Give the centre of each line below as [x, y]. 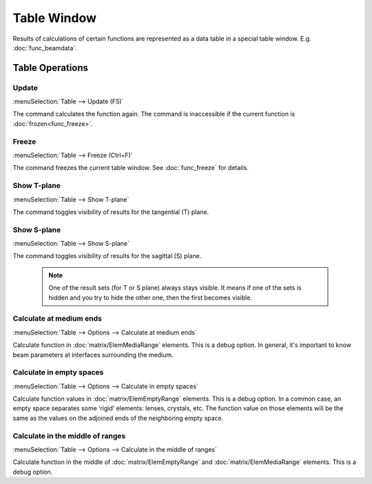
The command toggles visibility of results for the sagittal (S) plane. [107, 256]
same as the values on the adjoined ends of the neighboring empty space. [118, 418]
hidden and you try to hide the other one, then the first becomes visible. [151, 297]
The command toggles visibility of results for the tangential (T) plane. [111, 212]
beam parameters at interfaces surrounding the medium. [93, 355]
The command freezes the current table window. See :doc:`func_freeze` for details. [131, 168]
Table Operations [51, 68]
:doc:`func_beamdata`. [45, 48]
